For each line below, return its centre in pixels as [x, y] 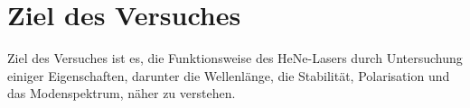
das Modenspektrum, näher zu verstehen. [122, 93]
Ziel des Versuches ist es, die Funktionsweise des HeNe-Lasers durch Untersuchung [235, 58]
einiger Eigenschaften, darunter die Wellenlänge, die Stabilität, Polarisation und [229, 75]
